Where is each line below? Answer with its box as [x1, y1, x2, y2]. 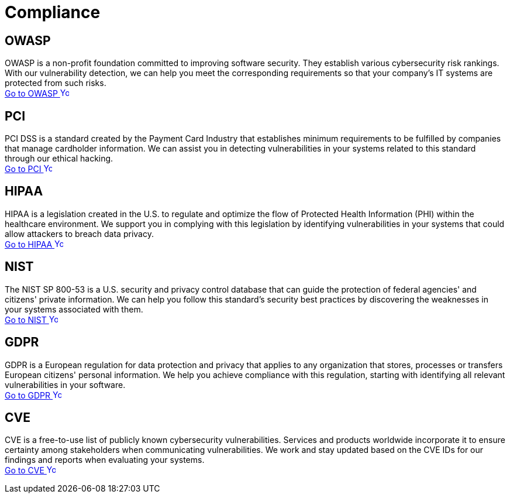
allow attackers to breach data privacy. [5, 228, 154, 239]
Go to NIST [5, 314, 47, 325]
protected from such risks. [5, 78, 106, 88]
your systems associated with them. [5, 304, 143, 314]
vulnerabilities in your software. [5, 379, 126, 390]
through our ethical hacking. [5, 153, 113, 164]
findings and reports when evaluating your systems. [5, 455, 205, 465]
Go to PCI [5, 164, 42, 174]
